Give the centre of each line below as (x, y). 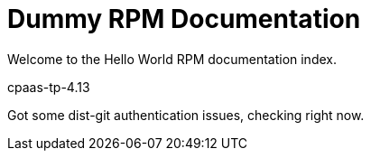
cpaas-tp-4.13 (49, 87)
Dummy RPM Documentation (184, 19)
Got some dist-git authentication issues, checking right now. (186, 115)
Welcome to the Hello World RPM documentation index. (172, 59)
